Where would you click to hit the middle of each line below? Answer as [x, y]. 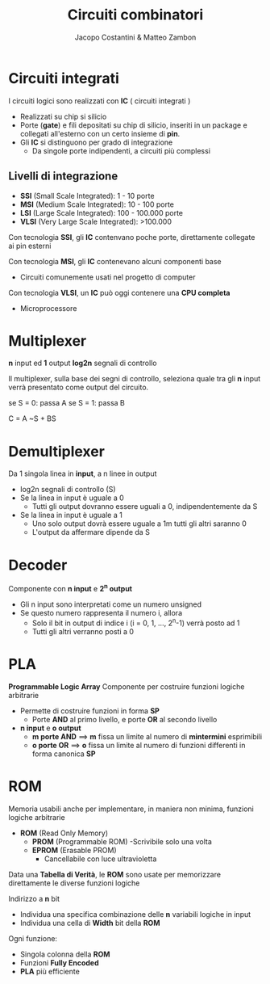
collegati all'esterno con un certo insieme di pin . [100, 133]
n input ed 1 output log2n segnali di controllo [83, 363]
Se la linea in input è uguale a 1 [71, 515]
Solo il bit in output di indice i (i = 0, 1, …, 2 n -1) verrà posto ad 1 [136, 622]
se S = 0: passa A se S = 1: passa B [66, 403]
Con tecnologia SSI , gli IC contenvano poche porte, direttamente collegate [132, 237]
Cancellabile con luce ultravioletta [100, 859]
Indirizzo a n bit [34, 898]
